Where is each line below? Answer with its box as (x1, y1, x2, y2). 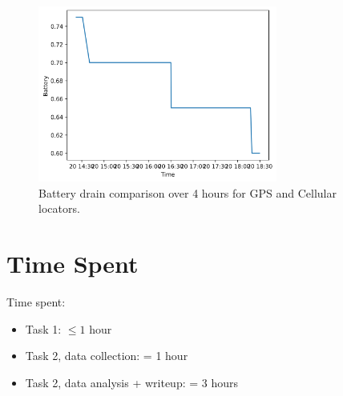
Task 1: (25, 320, 62, 337)
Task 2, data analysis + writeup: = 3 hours (25, 374, 239, 390)
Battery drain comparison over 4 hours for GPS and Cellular (38, 184, 337, 201)
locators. (38, 200, 80, 217)
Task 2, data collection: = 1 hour (25, 347, 188, 364)
